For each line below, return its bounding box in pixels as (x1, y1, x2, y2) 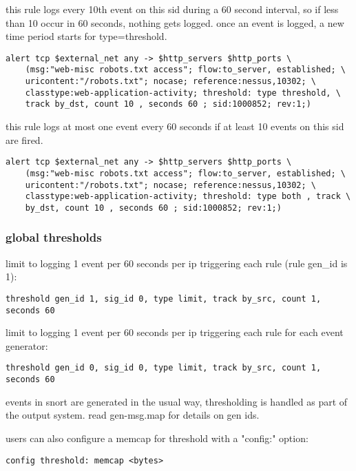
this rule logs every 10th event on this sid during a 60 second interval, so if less (6, 2, 339, 16)
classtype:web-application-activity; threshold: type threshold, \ (25, 87, 341, 98)
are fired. (6, 132, 43, 147)
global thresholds (6, 229, 102, 246)
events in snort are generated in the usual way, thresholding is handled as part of (6, 394, 348, 408)
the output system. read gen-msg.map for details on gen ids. (6, 408, 260, 422)
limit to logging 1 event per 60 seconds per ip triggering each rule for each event (6, 325, 344, 339)
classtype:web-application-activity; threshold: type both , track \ (25, 191, 351, 202)
